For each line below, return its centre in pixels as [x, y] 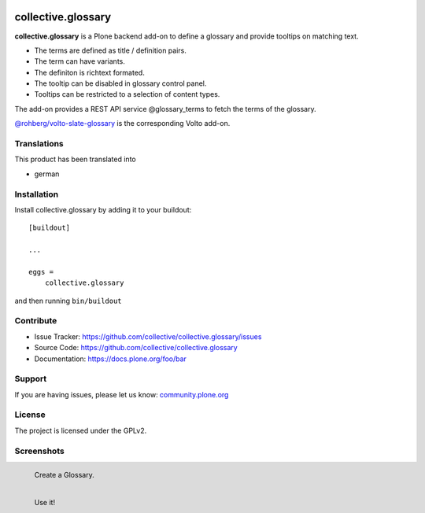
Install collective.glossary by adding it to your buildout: [103, 209]
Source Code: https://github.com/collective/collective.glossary [136, 348]
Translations [39, 144]
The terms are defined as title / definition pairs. [110, 50]
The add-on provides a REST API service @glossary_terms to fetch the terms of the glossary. [165, 109]
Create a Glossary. [64, 474]
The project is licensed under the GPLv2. [81, 430]
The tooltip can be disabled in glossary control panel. [120, 83]
